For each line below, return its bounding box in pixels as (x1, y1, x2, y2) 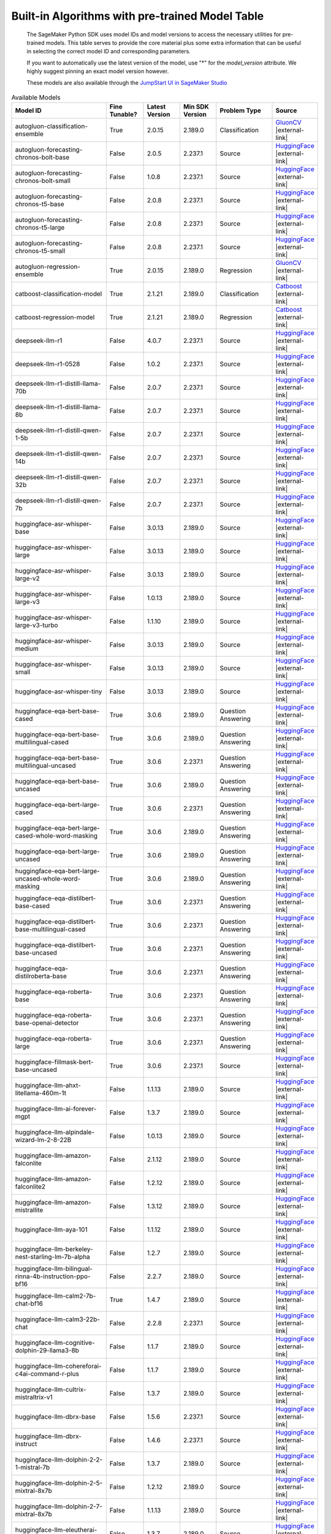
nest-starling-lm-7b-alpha (15, 1252, 90, 1261)
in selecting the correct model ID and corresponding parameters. (26, 48, 191, 55)
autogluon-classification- (15, 122, 88, 131)
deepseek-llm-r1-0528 (15, 360, 80, 368)
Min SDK (183, 102, 210, 111)
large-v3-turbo (15, 621, 58, 630)
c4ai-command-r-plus (15, 1370, 80, 1378)
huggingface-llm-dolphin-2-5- (15, 1479, 103, 1487)
